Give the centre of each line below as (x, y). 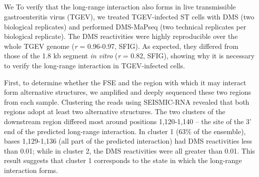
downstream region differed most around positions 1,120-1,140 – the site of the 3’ (128, 121)
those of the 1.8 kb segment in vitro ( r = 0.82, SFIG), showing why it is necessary (129, 56)
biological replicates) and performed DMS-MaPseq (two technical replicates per (125, 26)
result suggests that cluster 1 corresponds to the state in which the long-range (123, 160)
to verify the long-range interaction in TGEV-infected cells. (95, 65)
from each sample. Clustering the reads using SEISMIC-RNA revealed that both (127, 101)
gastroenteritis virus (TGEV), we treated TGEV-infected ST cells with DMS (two (129, 16)
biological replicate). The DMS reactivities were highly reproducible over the (121, 36)
